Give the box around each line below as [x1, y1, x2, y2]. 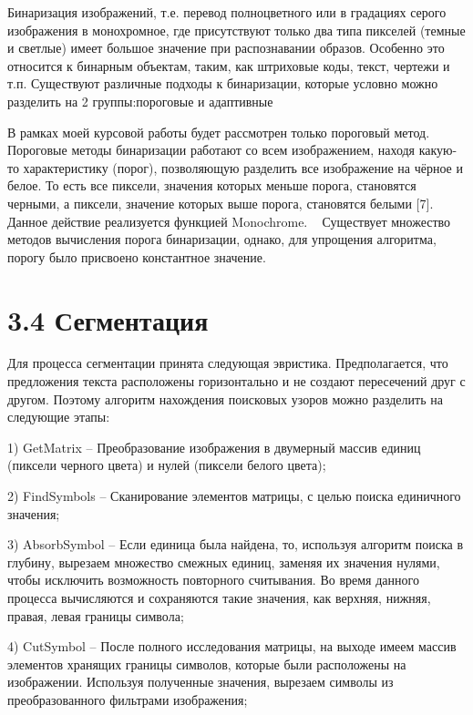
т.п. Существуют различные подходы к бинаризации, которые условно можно [7, 74, 438, 93]
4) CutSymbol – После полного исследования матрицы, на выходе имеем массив [7, 637, 457, 656]
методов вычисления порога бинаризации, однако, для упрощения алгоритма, [7, 230, 437, 249]
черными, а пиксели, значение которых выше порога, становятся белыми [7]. [7, 193, 434, 212]
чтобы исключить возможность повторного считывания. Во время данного [7, 570, 419, 589]
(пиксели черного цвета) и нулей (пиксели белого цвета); [7, 455, 326, 475]
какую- [418, 140, 458, 159]
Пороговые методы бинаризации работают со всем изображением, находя [7, 140, 416, 159]
